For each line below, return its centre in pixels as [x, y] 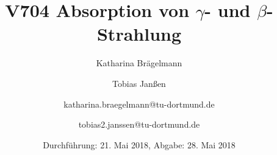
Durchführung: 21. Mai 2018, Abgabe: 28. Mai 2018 [139, 144]
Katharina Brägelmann [139, 63]
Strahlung [139, 34]
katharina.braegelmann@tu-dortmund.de [139, 104]
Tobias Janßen [139, 83]
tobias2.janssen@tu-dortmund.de [139, 124]
